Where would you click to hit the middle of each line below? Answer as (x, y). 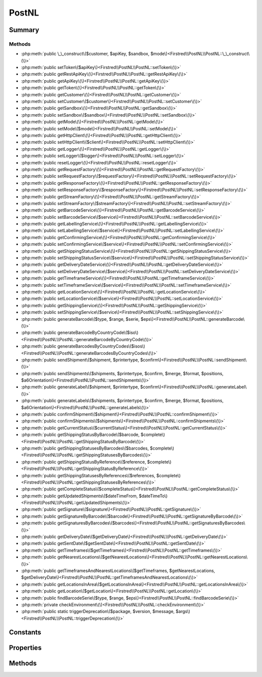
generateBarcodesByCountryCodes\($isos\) (101, 346)
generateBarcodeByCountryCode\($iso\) (98, 332)
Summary (24, 30)
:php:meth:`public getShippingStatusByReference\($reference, (84, 462)
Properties (25, 648)
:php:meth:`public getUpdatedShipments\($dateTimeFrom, (80, 496)
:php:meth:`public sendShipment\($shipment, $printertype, (80, 360)
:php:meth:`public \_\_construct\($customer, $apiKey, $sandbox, (85, 54)
